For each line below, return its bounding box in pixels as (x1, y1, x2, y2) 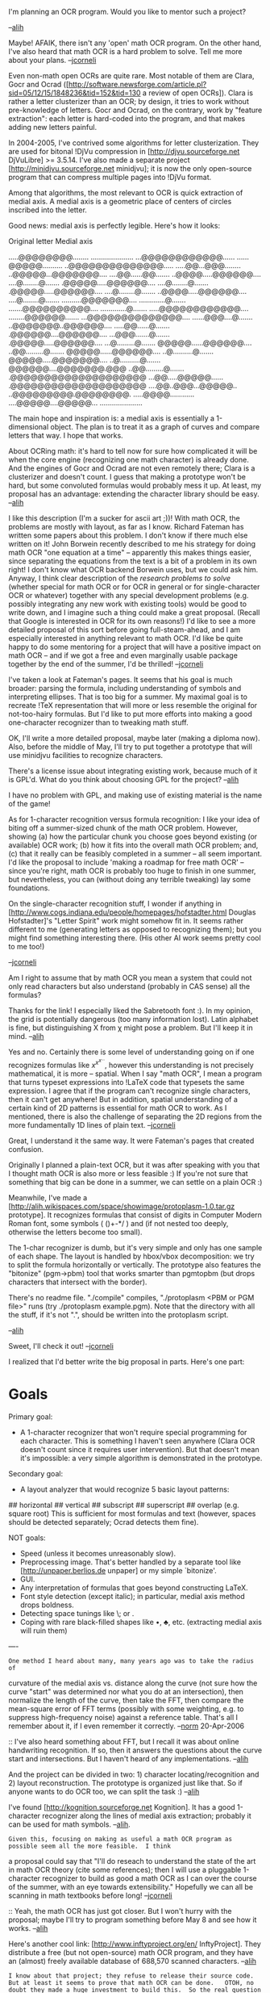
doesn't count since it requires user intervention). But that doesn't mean (19, 1444, 260, 1454)
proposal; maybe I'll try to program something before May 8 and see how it (8, 1915, 257, 1924)
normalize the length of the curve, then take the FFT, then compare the (8, 1695, 244, 1705)
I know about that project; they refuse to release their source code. (8, 1971, 254, 1980)
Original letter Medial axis (8, 237, 93, 245)
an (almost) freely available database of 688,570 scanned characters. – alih (8, 1956, 256, 1966)
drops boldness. (19, 1600, 74, 1610)
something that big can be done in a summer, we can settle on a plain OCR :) (8, 1177, 263, 1187)
